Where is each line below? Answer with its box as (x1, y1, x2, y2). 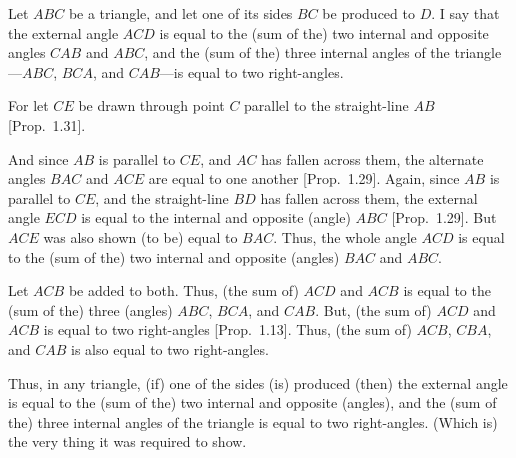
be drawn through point (78, 95, 225, 116)
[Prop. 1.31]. (8, 114, 86, 135)
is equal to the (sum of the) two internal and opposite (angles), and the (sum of (8, 392, 497, 413)
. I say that (431, 3, 500, 23)
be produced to (322, 3, 415, 23)
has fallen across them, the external (260, 187, 478, 208)
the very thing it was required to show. (8, 431, 247, 452)
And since (8, 148, 69, 169)
